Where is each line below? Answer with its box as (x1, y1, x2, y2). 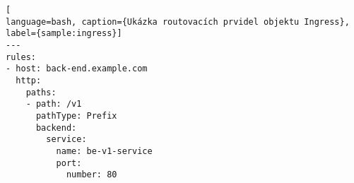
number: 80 (66, 170, 117, 180)
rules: (6, 52, 36, 62)
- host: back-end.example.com (6, 64, 148, 74)
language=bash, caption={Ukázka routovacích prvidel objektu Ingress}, (6, 16, 350, 27)
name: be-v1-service (56, 146, 153, 156)
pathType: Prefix (35, 110, 117, 121)
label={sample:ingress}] (6, 28, 122, 39)
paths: (25, 87, 57, 98)
